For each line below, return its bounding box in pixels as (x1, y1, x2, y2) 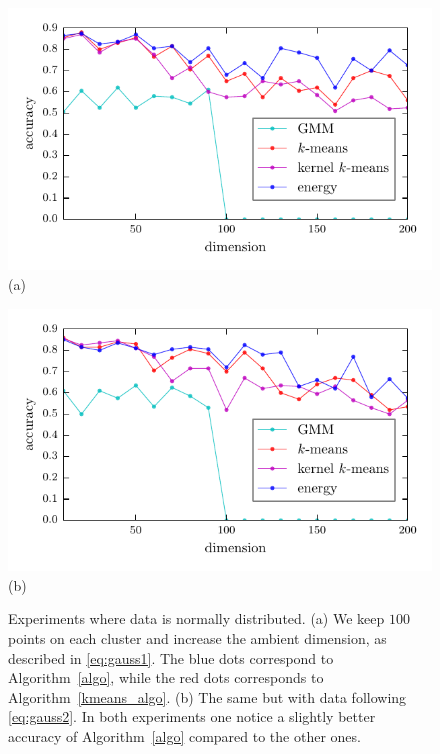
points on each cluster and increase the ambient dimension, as (8, 627, 387, 648)
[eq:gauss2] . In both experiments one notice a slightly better (8, 706, 376, 727)
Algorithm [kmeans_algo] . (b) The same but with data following (8, 686, 407, 707)
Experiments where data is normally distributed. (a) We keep (8, 608, 385, 629)
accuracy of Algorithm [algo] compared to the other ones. (8, 725, 361, 746)
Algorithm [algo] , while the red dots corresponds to (8, 667, 324, 688)
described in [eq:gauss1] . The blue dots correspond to (8, 647, 334, 668)
